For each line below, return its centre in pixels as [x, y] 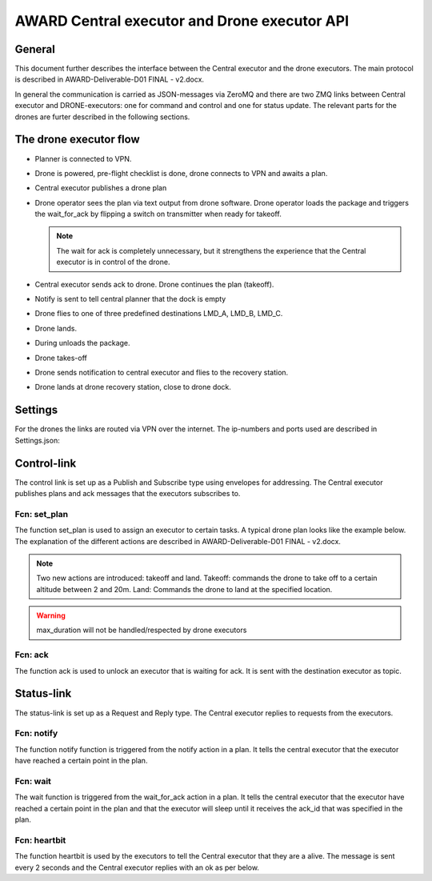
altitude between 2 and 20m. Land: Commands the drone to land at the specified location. [184, 589]
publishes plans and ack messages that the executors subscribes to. [128, 493]
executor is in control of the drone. [113, 262]
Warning [51, 615]
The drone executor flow [77, 140]
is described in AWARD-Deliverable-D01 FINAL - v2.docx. [109, 79]
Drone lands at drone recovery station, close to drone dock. [133, 387]
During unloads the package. [83, 343]
